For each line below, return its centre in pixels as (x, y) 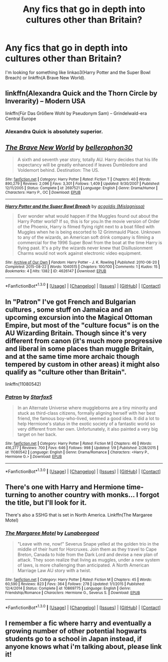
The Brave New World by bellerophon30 (69, 148)
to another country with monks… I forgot (94, 495)
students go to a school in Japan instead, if (73, 639)
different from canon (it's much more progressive (84, 341)
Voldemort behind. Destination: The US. (58, 170)
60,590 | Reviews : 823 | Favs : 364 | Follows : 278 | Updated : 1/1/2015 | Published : (75, 584)
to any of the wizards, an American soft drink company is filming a (85, 237)
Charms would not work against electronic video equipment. (79, 253)
